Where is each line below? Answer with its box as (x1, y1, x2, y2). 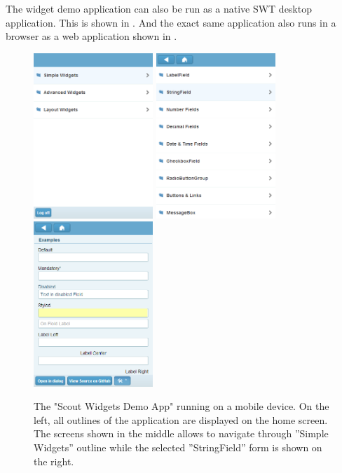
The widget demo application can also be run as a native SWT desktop (6, 1, 312, 15)
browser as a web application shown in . (6, 29, 177, 43)
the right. (34, 453, 74, 468)
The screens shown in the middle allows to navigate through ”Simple (34, 426, 329, 441)
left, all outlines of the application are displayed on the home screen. (34, 412, 328, 427)
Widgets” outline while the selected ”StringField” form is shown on (34, 439, 322, 454)
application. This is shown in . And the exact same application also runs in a (6, 15, 336, 29)
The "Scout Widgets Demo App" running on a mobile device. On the (34, 399, 329, 413)
